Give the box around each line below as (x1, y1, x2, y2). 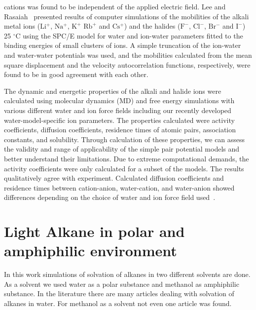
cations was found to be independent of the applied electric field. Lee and (4, 1, 226, 11)
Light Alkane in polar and (4, 221, 185, 241)
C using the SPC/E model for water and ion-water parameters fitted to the (15, 30, 243, 40)
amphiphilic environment (4, 240, 177, 261)
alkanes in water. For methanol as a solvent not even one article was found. (4, 298, 232, 308)
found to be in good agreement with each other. (4, 69, 148, 79)
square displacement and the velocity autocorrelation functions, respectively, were (4, 59, 251, 70)
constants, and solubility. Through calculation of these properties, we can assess (4, 134, 245, 144)
